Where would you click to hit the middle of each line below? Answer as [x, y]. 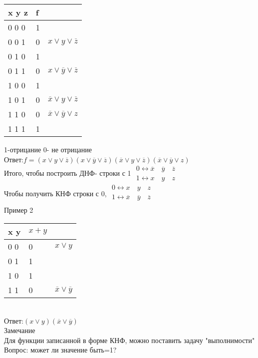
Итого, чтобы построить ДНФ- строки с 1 [68, 173]
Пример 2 [19, 210]
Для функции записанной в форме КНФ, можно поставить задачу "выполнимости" [129, 340]
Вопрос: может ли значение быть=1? [60, 350]
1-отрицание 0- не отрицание [48, 149]
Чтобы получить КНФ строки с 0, [55, 193]
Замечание [20, 330]
